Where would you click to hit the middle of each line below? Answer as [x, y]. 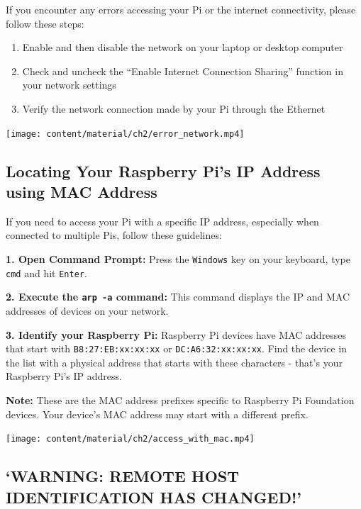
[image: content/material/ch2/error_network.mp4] [125, 134]
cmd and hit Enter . [46, 273]
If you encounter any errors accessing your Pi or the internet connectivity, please [181, 9]
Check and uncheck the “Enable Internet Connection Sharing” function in [183, 71]
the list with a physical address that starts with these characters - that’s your [174, 362]
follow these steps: [45, 23]
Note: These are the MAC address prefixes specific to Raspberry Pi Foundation [180, 400]
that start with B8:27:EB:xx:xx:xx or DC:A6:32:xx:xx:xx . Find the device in [176, 348]
